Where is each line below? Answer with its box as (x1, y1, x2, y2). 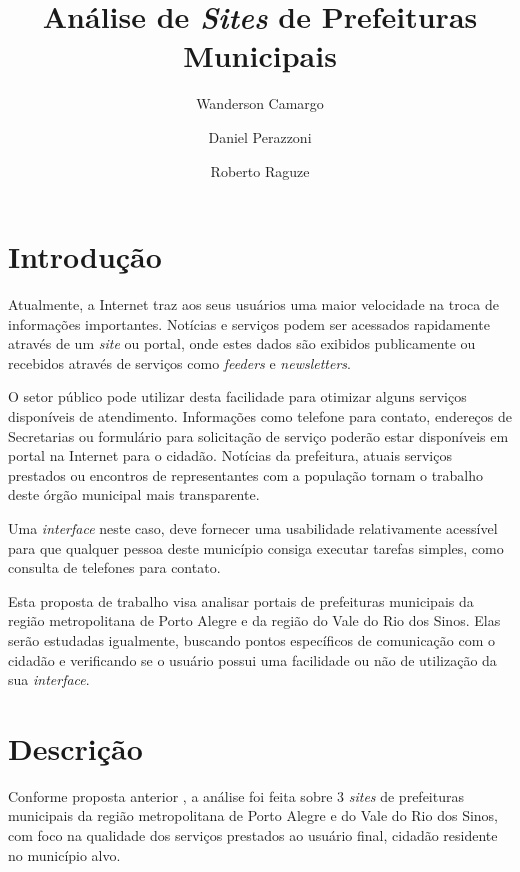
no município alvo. (8, 844, 121, 865)
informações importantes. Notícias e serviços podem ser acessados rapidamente (8, 313, 490, 334)
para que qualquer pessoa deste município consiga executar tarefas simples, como (8, 537, 504, 558)
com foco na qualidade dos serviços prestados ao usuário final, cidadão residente (8, 825, 498, 846)
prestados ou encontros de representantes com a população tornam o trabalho (8, 464, 484, 485)
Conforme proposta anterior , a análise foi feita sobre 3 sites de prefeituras (8, 785, 464, 806)
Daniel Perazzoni (208, 126, 312, 147)
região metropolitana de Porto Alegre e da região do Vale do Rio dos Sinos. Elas (8, 610, 501, 631)
